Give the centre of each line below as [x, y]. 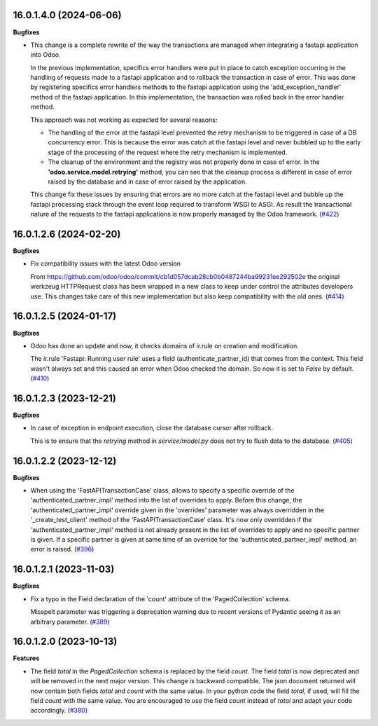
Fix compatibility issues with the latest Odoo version [106, 263]
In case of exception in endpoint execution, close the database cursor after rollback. [152, 428]
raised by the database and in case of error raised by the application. [148, 181]
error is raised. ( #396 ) [62, 549]
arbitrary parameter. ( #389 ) [70, 622]
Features [26, 658]
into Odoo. [45, 55]
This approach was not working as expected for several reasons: [124, 120]
